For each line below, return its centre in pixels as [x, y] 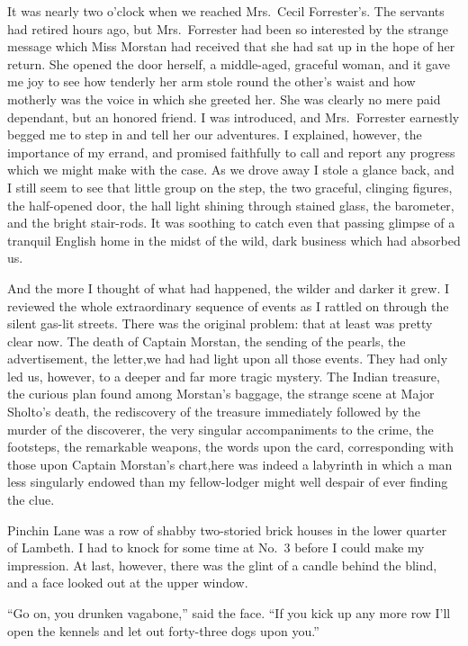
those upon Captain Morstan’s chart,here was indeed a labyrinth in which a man [230, 464]
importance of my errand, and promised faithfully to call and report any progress [231, 152]
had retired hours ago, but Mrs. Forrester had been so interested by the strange [228, 28]
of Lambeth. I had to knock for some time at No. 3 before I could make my [216, 547]
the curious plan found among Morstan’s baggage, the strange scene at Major [221, 394]
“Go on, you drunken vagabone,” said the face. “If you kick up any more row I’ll [229, 613]
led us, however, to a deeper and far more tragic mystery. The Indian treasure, [224, 376]
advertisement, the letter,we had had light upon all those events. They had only [228, 359]
